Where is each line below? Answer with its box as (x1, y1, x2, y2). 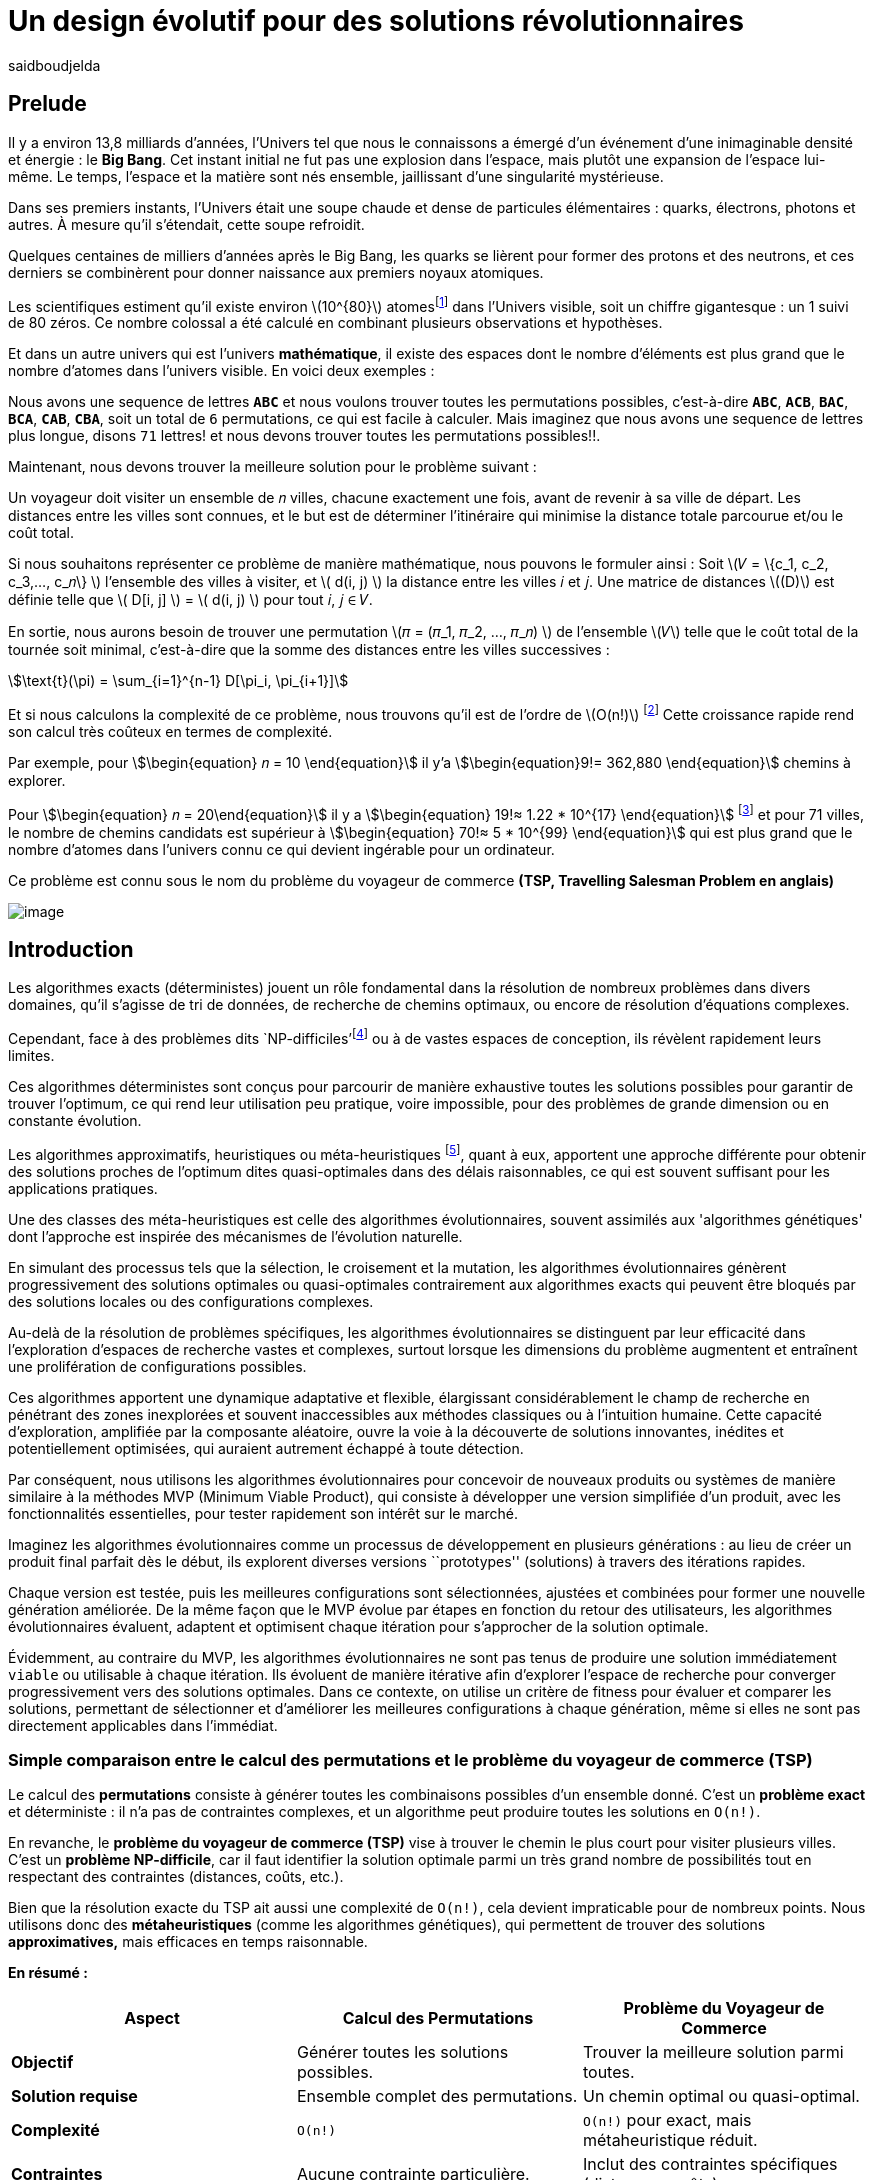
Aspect (124, 2008, 180, 2029)
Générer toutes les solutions (296, 2042, 509, 2063)
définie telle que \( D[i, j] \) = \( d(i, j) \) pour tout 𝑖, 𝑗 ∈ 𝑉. (8, 591, 373, 609)
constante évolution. (8, 1112, 142, 1130)
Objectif (11, 2052, 74, 2073)
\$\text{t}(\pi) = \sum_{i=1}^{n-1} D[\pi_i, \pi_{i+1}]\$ (8, 672, 349, 690)
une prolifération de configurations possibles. (8, 1357, 307, 1375)
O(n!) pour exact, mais (582, 2110, 752, 2131)
